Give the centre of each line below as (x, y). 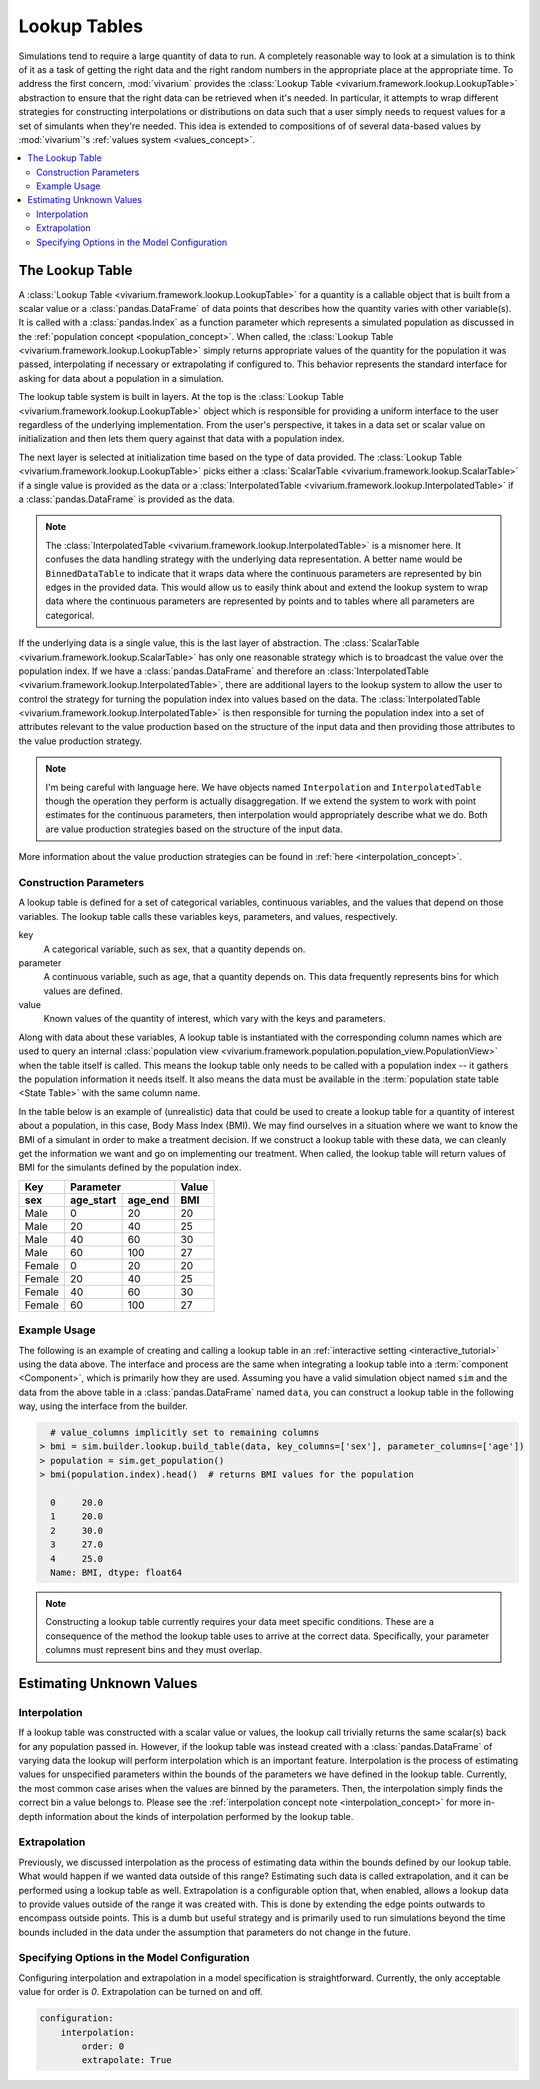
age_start (93, 1200)
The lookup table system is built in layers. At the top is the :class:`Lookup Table (181, 397)
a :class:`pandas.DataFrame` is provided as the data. (126, 499)
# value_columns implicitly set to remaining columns (185, 1433)
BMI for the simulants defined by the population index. (130, 1167)
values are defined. (83, 991)
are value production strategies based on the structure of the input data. (194, 829)
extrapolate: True (126, 2060)
